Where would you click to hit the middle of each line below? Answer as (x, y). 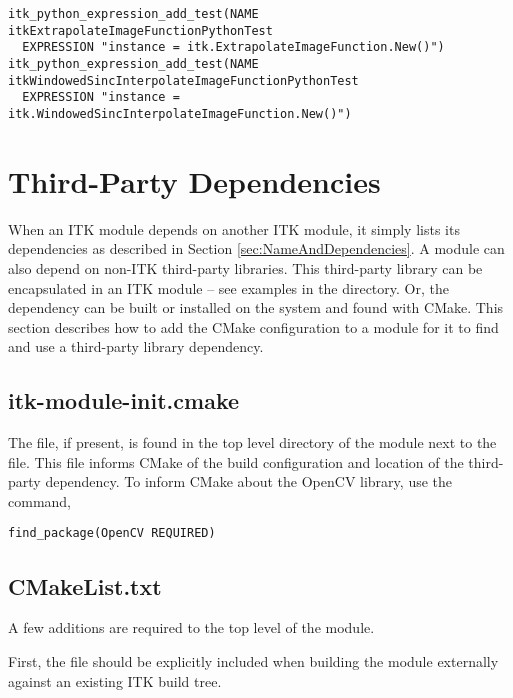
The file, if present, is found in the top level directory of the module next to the (252, 442)
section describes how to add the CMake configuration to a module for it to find (253, 326)
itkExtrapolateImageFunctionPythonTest (140, 30)
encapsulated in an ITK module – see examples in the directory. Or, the (228, 287)
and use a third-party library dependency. (136, 346)
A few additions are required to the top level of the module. (191, 627)
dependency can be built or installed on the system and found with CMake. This (256, 307)
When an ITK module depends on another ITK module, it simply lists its (234, 228)
